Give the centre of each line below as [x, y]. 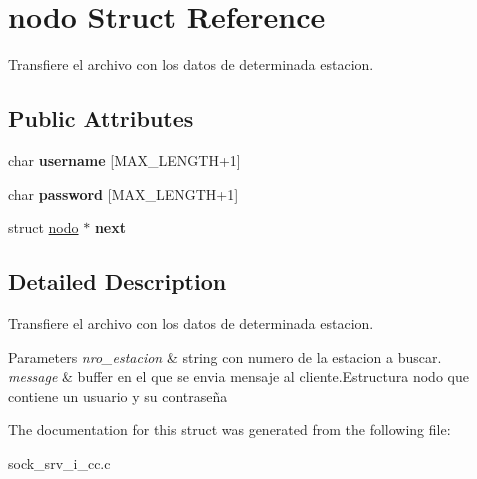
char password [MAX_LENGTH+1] [123, 193]
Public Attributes [101, 118]
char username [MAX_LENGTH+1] [124, 159]
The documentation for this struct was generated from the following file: [229, 429]
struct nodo [43, 227]
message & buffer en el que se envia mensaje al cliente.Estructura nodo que [238, 376]
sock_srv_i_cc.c [59, 462]
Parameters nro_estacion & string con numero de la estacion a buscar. [225, 356]
